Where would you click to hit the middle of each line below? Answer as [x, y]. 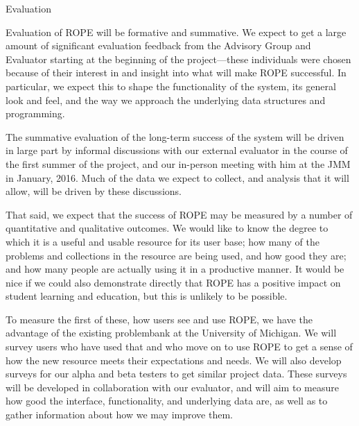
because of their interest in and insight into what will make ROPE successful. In [176, 73]
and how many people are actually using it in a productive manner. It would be [175, 269]
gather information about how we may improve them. [119, 415]
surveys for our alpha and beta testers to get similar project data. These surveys [176, 374]
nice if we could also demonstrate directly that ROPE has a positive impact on [173, 282]
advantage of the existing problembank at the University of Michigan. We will [171, 333]
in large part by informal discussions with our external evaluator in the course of [177, 150]
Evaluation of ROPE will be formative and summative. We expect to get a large [176, 32]
